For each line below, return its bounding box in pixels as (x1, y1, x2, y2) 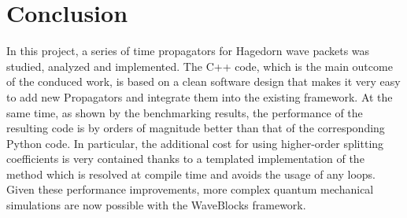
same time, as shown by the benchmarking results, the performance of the (6, 104, 363, 120)
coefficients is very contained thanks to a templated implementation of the (6, 150, 364, 167)
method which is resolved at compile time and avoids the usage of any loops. (6, 165, 376, 182)
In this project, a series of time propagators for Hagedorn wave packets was (6, 42, 370, 59)
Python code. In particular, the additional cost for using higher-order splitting (6, 135, 384, 151)
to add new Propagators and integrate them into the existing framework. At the (6, 88, 393, 105)
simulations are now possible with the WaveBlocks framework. (6, 197, 306, 213)
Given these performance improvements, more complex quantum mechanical (6, 181, 374, 198)
